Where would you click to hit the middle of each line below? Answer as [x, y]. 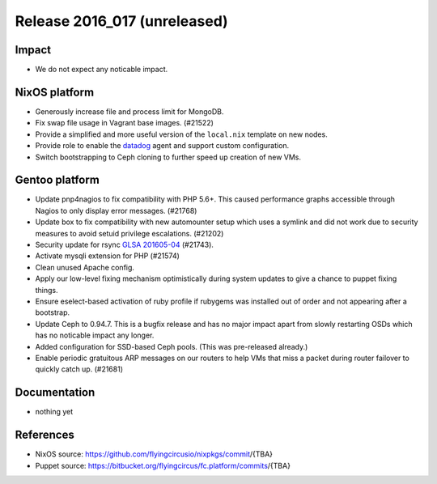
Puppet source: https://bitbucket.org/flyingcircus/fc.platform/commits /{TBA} [163, 465]
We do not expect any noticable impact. [102, 70]
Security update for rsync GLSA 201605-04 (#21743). [125, 244]
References [45, 435]
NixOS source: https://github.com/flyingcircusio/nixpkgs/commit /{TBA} [154, 454]
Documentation [55, 393]
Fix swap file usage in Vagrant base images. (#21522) [125, 123]
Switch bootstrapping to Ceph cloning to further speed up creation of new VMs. [168, 157]
